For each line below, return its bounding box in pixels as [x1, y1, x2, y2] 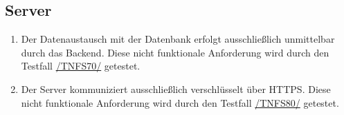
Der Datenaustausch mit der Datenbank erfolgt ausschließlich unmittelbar [21, 32, 335, 46]
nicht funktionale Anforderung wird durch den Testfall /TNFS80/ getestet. [21, 95, 339, 109]
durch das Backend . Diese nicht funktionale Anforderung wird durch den [21, 45, 329, 59]
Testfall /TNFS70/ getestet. [21, 59, 141, 73]
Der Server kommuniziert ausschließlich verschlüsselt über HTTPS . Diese [21, 81, 331, 96]
